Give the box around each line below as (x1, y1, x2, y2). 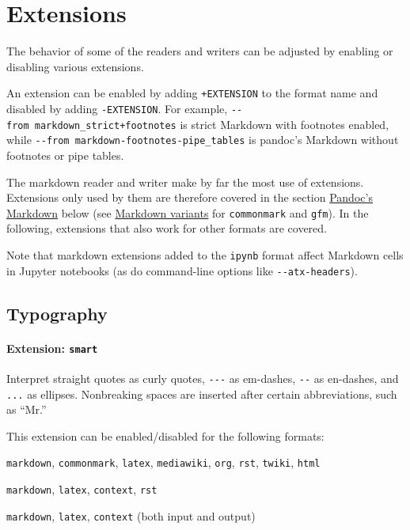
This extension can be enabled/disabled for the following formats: (6, 427, 325, 444)
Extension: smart (6, 339, 98, 356)
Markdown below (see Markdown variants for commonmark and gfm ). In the (6, 204, 369, 221)
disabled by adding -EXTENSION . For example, (6, 100, 228, 116)
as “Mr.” (6, 401, 47, 418)
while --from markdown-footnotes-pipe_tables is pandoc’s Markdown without (6, 131, 399, 148)
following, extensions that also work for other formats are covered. (6, 220, 327, 237)
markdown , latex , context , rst (6, 481, 158, 498)
